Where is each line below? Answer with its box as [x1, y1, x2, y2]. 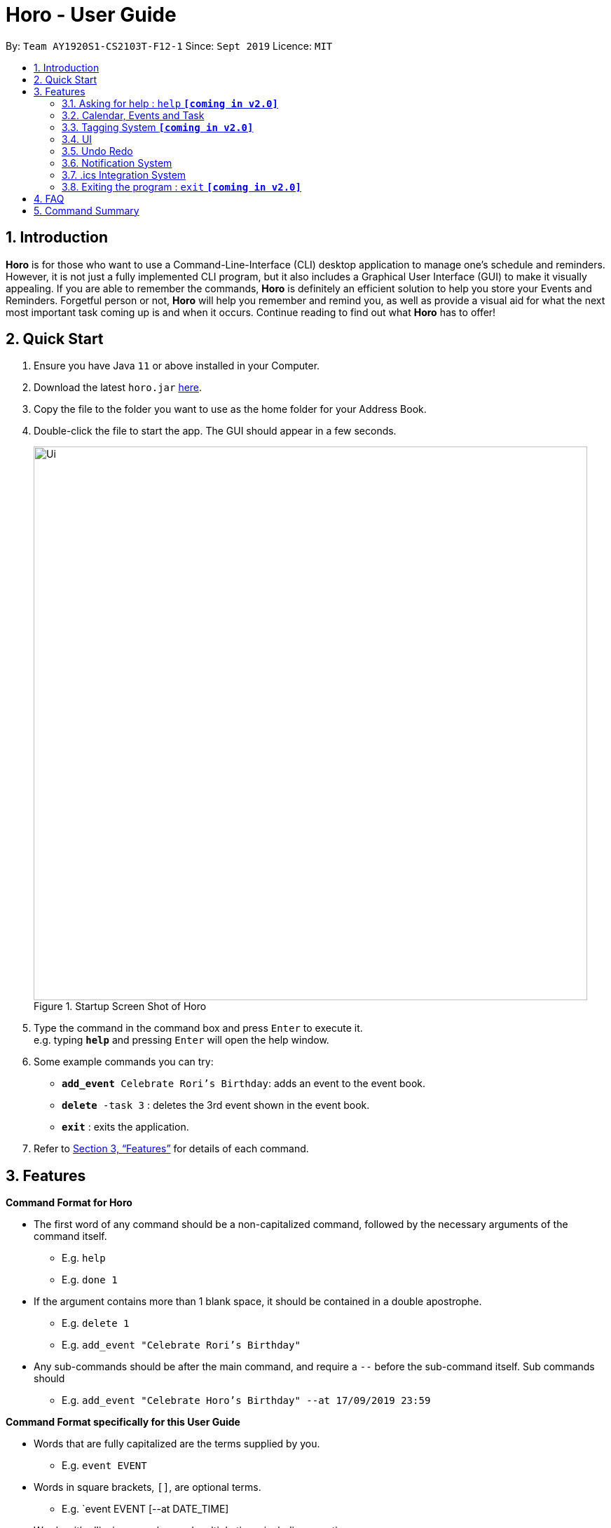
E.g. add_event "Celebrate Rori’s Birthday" [62, 1339, 301, 1351]
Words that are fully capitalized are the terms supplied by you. [34, 1438, 320, 1450]
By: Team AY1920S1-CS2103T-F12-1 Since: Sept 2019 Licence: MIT [6, 39, 333, 52]
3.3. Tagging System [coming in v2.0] [62, 121, 254, 133]
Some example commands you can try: [34, 1056, 214, 1068]
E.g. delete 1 [62, 1317, 130, 1330]
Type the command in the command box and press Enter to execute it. [34, 1022, 363, 1035]
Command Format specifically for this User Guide [6, 1416, 240, 1428]
